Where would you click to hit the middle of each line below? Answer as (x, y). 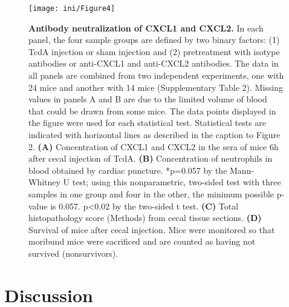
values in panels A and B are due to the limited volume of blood (148, 99)
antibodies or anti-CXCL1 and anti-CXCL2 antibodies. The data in (154, 63)
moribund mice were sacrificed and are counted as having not (142, 241)
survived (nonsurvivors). (73, 253)
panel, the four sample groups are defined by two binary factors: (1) (154, 40)
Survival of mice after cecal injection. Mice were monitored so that (152, 229)
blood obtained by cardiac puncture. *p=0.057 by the (128, 170)
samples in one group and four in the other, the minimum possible (151, 193)
